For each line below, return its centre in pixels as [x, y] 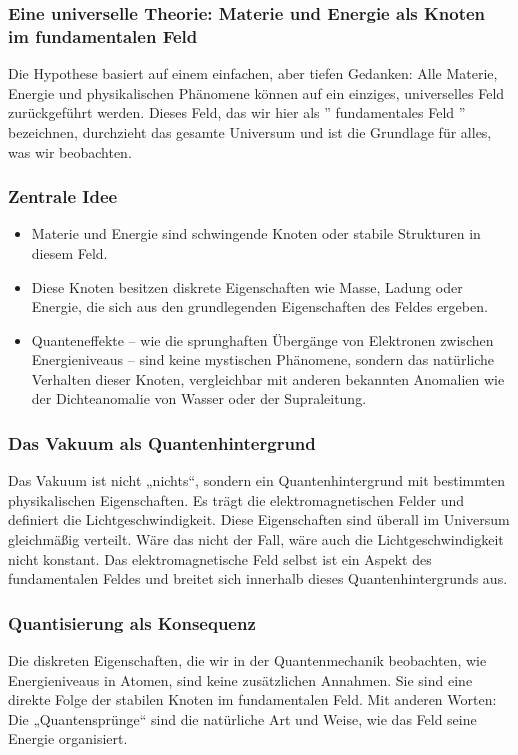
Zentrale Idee [63, 196]
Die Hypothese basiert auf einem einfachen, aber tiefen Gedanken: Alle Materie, [253, 73]
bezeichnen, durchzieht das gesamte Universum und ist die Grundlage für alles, [250, 131]
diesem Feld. [69, 252]
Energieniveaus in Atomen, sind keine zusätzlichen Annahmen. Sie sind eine [240, 679]
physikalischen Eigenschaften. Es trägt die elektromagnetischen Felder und [236, 499]
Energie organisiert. [68, 738]
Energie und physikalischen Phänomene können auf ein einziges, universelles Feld [256, 92]
